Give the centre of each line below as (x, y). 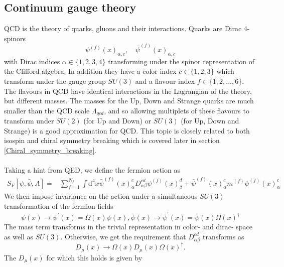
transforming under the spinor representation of (181, 61)
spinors (15, 38)
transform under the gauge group (55, 81)
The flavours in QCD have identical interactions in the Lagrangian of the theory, (128, 91)
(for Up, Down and (210, 121)
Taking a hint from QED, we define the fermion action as (92, 170)
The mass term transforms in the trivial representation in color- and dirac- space (128, 227)
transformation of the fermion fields (59, 206)
